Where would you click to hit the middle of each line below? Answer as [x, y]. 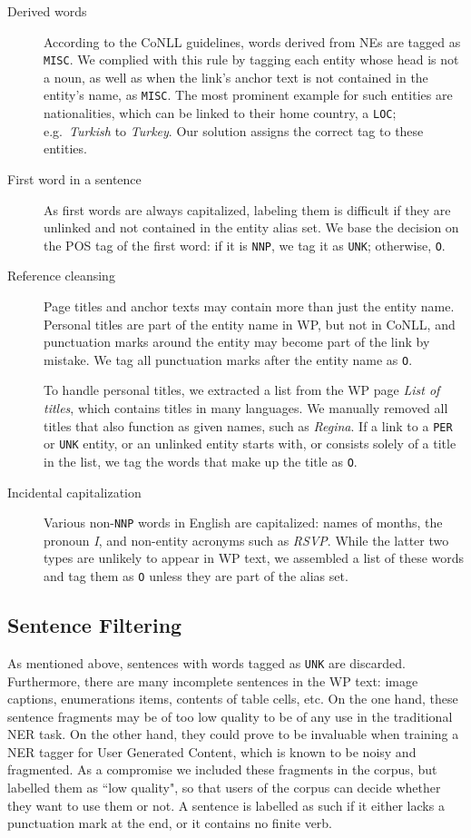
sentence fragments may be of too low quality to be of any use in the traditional [230, 716]
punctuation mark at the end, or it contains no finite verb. [170, 823]
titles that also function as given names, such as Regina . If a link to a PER [248, 425]
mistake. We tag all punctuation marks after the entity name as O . [228, 359]
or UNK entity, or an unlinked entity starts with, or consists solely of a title [250, 444]
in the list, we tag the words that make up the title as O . [201, 461]
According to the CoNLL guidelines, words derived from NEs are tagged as [252, 41]
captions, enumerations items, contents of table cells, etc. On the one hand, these [233, 699]
